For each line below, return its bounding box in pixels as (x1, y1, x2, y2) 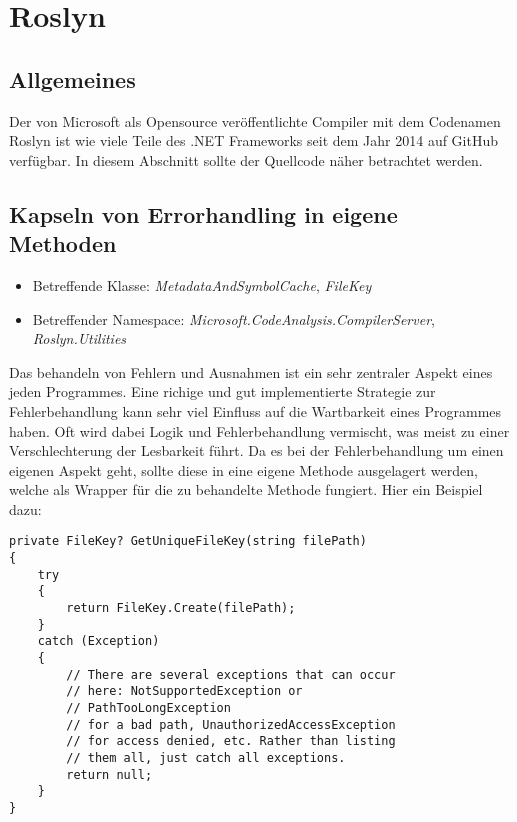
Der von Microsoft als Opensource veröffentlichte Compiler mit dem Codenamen (9, 110, 501, 131)
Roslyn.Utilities (32, 328, 127, 349)
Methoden (9, 228, 117, 259)
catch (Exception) (37, 634, 160, 649)
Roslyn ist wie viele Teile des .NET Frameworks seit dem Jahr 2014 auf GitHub (9, 130, 499, 151)
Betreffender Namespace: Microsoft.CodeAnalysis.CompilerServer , (32, 308, 435, 329)
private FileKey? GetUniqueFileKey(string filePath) (9, 534, 367, 549)
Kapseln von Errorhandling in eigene (9, 198, 398, 229)
